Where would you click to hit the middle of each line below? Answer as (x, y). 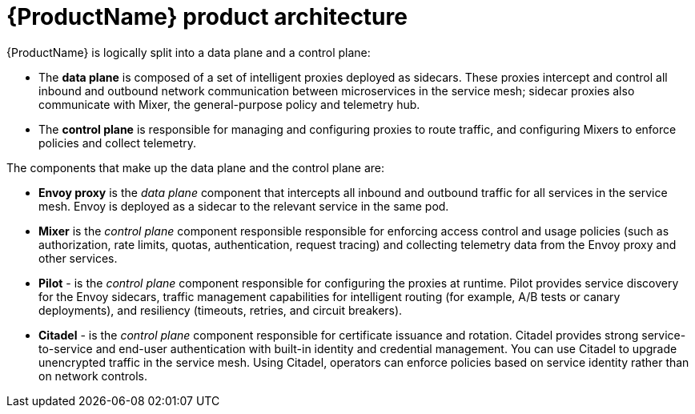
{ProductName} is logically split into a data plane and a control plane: (189, 52)
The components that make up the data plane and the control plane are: (196, 167)
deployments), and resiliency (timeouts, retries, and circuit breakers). (221, 310)
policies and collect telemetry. (118, 143)
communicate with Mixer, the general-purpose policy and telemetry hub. (229, 104)
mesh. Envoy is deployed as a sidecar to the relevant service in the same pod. (244, 206)
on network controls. (93, 376)
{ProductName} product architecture (207, 17)
